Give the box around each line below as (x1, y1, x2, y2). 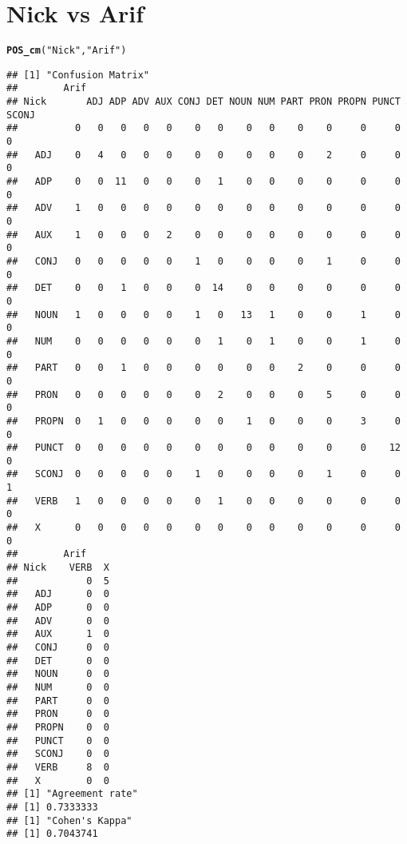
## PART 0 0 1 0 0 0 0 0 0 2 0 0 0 (6, 362, 401, 374)
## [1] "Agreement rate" (6, 788, 138, 800)
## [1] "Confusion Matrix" (6, 69, 149, 81)
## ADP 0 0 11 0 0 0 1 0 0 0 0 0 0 (6, 176, 401, 188)
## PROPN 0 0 (6, 721, 109, 733)
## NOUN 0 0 (6, 668, 109, 680)
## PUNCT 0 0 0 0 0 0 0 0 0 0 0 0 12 (6, 442, 401, 454)
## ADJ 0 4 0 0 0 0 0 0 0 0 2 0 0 (6, 149, 401, 161)
